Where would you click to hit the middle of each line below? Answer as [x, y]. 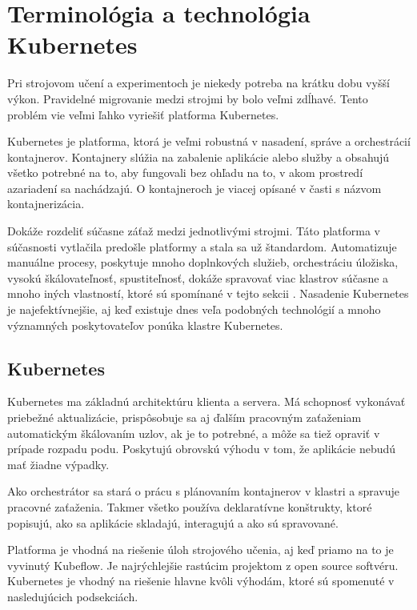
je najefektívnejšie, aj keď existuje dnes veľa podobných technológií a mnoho [194, 309]
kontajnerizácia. [46, 204]
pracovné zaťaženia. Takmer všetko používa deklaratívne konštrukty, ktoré [190, 506]
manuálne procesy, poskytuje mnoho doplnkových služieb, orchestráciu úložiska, [203, 262]
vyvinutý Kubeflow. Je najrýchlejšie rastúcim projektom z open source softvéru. [203, 565]
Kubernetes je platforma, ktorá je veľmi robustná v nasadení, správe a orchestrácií [209, 141]
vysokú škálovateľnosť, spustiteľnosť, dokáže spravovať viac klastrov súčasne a [198, 277]
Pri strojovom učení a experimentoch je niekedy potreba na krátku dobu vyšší [198, 83]
